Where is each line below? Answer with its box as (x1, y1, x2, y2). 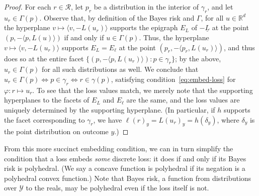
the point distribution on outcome (4, 126, 109, 137)
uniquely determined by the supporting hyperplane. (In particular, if (4, 104, 215, 115)
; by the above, (175, 53, 221, 63)
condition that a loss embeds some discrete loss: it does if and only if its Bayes (4, 153, 246, 163)
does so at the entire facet (4, 53, 84, 63)
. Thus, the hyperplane (139, 32, 209, 42)
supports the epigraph (110, 22, 178, 33)
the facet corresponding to (4, 114, 85, 125)
